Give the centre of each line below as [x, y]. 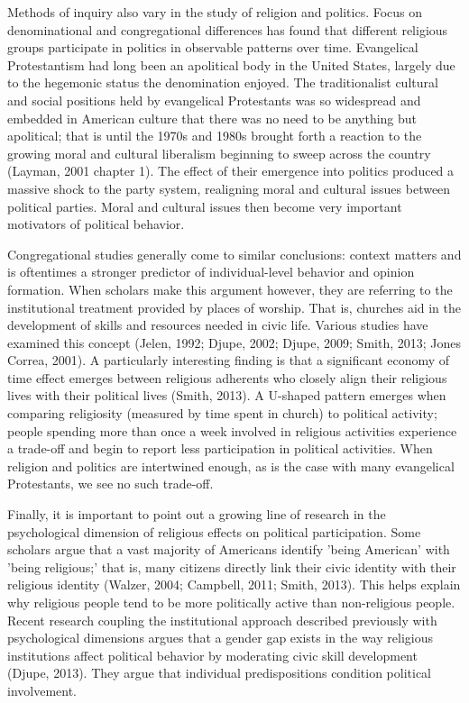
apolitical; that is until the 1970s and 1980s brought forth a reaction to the [215, 136]
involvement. [42, 690]
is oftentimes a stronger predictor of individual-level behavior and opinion [211, 272]
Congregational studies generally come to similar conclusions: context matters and [234, 254]
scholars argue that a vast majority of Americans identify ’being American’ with [229, 549]
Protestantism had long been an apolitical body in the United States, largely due [231, 64]
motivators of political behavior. [96, 224]
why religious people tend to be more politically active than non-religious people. [231, 602]
